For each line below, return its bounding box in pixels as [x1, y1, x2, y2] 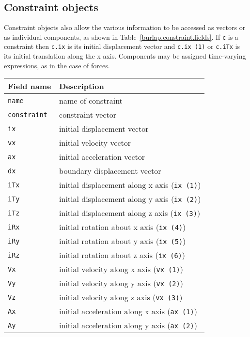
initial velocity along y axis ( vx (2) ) [59, 277, 183, 289]
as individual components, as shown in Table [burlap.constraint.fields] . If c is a [4, 31, 238, 42]
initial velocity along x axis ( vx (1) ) [59, 263, 183, 275]
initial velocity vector [59, 137, 131, 149]
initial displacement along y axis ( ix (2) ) [59, 193, 201, 205]
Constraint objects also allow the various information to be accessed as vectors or [4, 22, 246, 32]
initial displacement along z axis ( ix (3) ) [59, 207, 201, 219]
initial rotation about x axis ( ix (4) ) [59, 221, 186, 233]
